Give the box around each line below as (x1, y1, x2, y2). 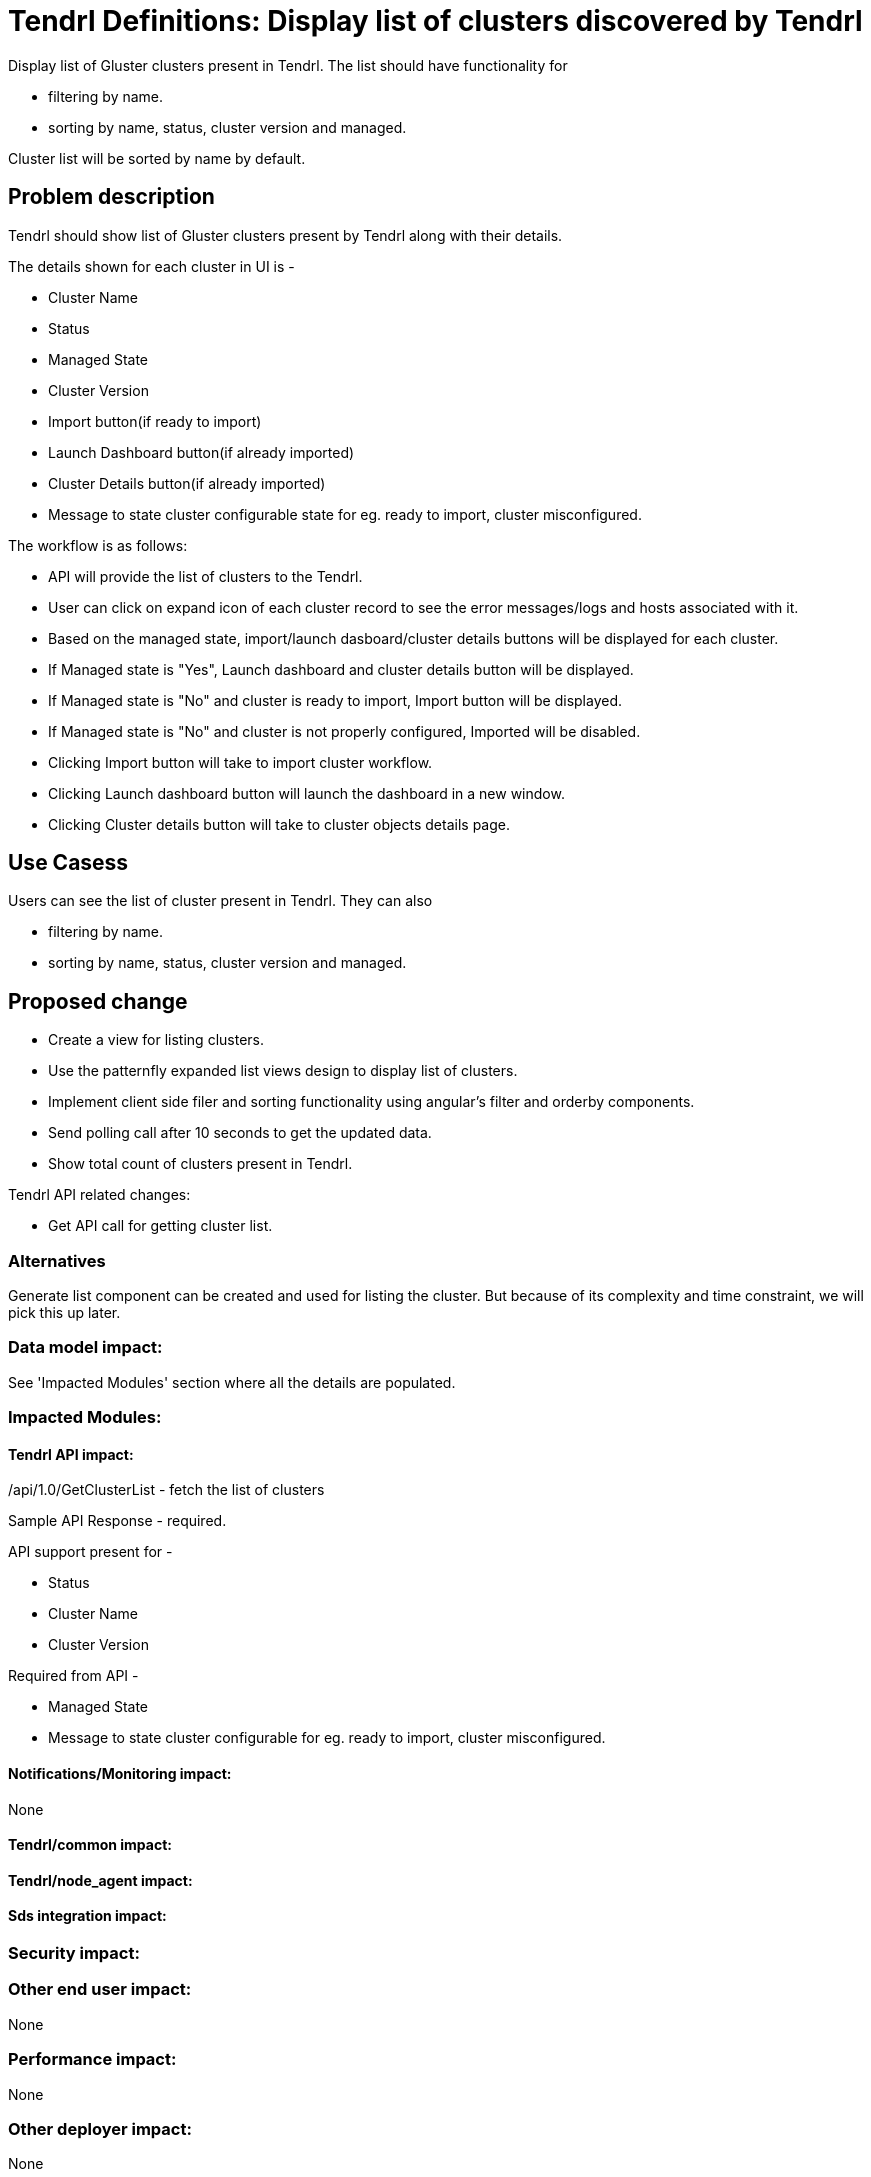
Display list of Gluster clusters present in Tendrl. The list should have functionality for (8, 56, 568, 74)
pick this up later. (8, 1304, 121, 1322)
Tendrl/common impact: (8, 1836, 172, 1854)
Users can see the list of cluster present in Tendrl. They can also (8, 892, 433, 910)
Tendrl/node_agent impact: (8, 1871, 193, 1889)
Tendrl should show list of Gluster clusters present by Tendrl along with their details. (8, 226, 563, 244)
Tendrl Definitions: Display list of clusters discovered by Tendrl (8, 4, 863, 38)
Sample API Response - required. (8, 1512, 227, 1530)
